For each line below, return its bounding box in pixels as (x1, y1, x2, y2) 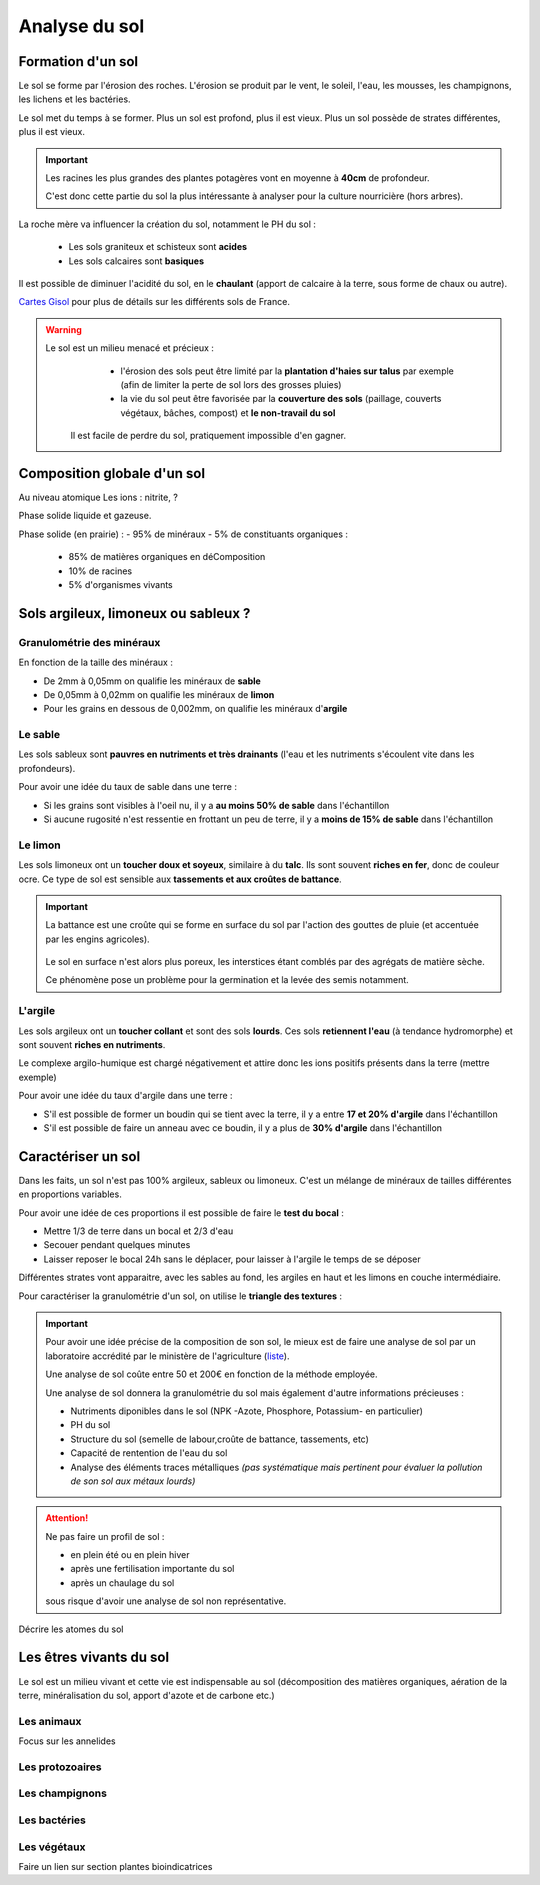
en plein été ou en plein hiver (70, 1549, 190, 1561)
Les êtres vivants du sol (18, 1649, 170, 1666)
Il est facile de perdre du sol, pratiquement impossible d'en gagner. (70, 430, 347, 442)
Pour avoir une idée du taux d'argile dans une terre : (18, 1090, 234, 1102)
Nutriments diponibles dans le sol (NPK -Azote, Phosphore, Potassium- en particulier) (70, 1405, 424, 1417)
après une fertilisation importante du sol (70, 1563, 235, 1575)
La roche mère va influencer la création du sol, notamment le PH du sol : (18, 218, 317, 230)
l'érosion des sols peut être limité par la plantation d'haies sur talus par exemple (120, 365, 455, 377)
